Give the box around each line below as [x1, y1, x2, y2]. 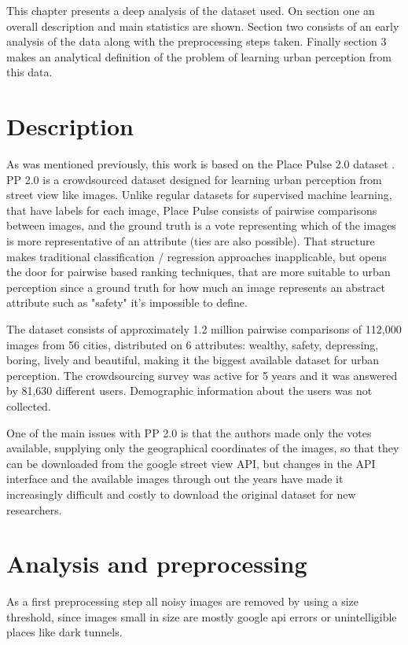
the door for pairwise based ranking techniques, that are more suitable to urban [6, 264, 391, 280]
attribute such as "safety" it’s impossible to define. [6, 294, 248, 311]
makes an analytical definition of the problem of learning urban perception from [6, 48, 391, 64]
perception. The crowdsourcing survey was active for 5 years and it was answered [6, 367, 398, 383]
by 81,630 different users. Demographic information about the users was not [6, 382, 373, 399]
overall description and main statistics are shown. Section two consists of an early [6, 17, 399, 34]
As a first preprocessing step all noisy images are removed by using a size [6, 593, 359, 610]
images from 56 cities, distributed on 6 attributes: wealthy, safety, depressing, [6, 336, 379, 352]
